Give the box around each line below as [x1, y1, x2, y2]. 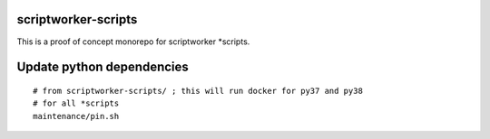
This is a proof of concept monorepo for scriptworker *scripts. [16, 36, 250, 47]
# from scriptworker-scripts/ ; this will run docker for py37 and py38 [33, 86, 363, 96]
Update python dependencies [16, 60, 190, 75]
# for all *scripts [33, 98, 120, 108]
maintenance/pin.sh [33, 111, 120, 121]
